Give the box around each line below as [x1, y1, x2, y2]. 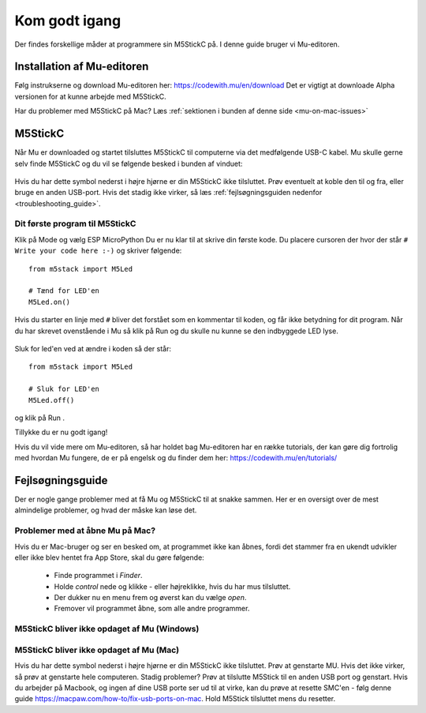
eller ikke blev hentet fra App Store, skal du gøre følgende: [14, 553, 204, 562]
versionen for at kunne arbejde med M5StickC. [14, 92, 167, 101]
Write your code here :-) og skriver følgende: [14, 246, 182, 256]
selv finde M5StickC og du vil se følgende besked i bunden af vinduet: [14, 159, 243, 168]
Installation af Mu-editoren [14, 60, 149, 73]
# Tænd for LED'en [28, 287, 100, 295]
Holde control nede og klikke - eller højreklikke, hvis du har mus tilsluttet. [54, 581, 291, 591]
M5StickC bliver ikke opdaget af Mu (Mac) [14, 644, 180, 655]
